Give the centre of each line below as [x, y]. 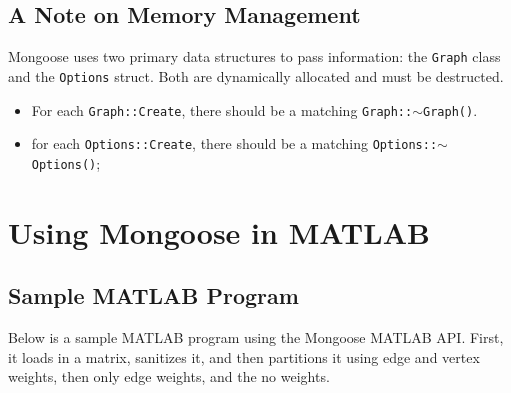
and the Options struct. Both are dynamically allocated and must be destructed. [256, 75]
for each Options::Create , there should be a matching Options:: [234, 143]
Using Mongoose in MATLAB [219, 231]
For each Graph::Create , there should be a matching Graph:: [222, 109]
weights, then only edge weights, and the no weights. [169, 376]
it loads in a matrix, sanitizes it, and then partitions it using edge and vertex [244, 356]
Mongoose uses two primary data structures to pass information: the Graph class [254, 56]
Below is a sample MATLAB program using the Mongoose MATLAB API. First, [256, 337]
